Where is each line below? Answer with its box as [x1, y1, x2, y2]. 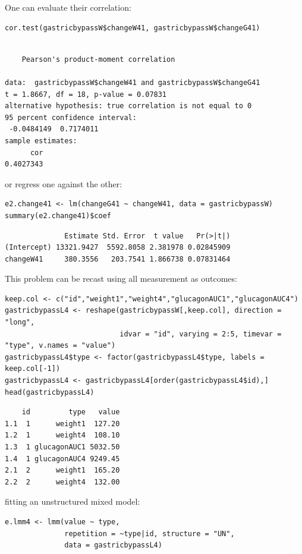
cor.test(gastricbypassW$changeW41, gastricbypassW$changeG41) [5, 23, 260, 32]
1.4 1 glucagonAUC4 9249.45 [5, 454, 120, 463]
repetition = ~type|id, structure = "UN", [64, 529, 235, 538]
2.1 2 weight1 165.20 [5, 466, 120, 475]
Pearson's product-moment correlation [21, 55, 175, 64]
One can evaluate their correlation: [5, 1, 131, 13]
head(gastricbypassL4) [5, 388, 95, 396]
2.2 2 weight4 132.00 [5, 477, 120, 486]
